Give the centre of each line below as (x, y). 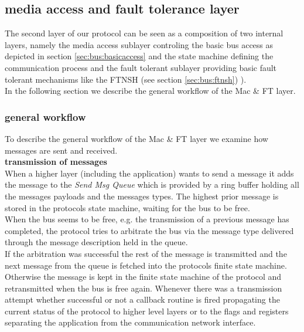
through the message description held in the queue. (96, 242)
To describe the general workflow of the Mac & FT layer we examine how (136, 138)
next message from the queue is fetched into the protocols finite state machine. (146, 265)
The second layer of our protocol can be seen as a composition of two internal (144, 33)
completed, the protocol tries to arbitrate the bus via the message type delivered (149, 230)
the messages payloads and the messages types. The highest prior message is (142, 196)
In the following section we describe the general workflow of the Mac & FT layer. (150, 91)
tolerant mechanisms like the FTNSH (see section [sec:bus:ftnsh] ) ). (126, 79)
